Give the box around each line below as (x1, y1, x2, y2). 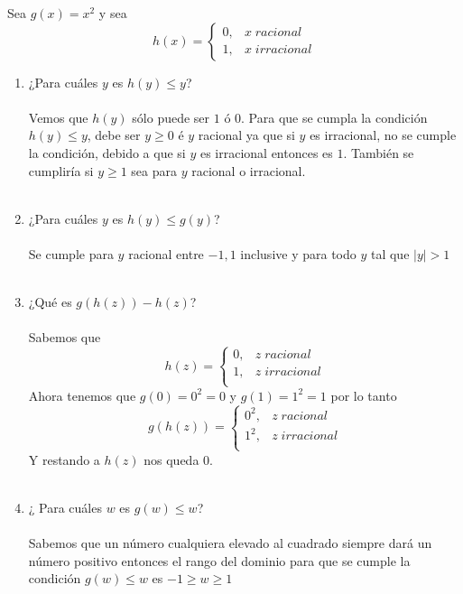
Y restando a (28, 450, 100, 469)
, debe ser (87, 125, 141, 144)
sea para (131, 161, 177, 180)
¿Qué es (28, 292, 72, 311)
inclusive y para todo (240, 244, 357, 263)
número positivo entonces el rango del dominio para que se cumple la (28, 551, 411, 570)
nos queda (144, 450, 199, 469)
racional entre (128, 244, 204, 263)
